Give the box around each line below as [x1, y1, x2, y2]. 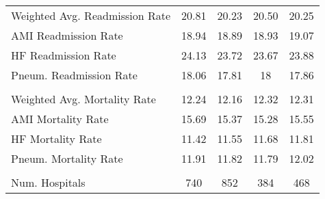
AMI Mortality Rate [11, 111, 109, 127]
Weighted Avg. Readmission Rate [11, 8, 171, 23]
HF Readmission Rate [11, 47, 116, 63]
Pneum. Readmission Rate [11, 67, 138, 83]
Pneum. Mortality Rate [11, 150, 123, 166]
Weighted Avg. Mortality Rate [11, 91, 156, 107]
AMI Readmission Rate [11, 27, 123, 43]
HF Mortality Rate [11, 131, 102, 146]
